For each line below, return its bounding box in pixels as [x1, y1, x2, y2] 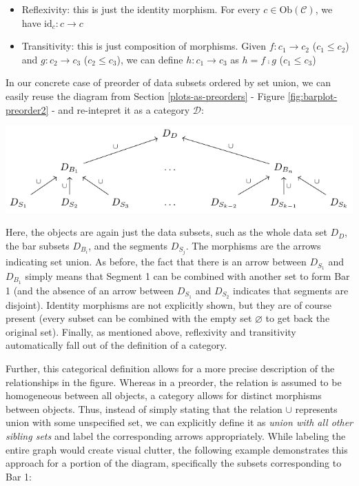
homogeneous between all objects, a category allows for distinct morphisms [6, 388, 322, 403]
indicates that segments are [233, 283, 349, 297]
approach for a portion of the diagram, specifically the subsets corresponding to [6, 456, 342, 470]
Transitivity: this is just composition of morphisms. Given [21, 39, 267, 53]
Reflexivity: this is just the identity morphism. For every [21, 2, 260, 16]
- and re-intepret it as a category [52, 102, 190, 117]
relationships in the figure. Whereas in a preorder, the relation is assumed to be [6, 374, 342, 389]
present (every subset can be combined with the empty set [6, 311, 252, 325]
